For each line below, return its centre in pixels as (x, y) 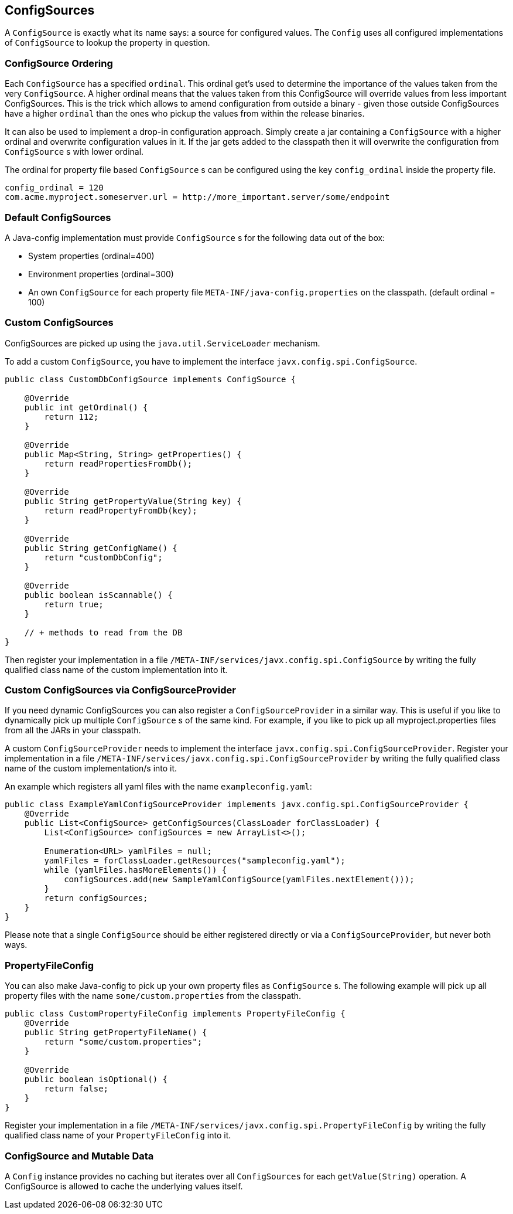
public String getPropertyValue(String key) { (133, 501)
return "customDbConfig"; (103, 557)
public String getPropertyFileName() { (116, 1033)
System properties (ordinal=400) (91, 256)
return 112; (71, 416)
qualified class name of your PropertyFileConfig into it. (118, 1135)
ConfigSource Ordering (59, 63)
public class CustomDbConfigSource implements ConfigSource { (151, 379)
